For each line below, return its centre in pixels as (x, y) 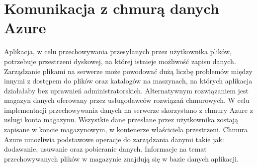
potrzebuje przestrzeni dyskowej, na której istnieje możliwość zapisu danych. (120, 61)
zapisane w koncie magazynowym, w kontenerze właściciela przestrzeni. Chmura (126, 129)
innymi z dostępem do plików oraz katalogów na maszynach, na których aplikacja (128, 81)
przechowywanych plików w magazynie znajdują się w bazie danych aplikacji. (121, 158)
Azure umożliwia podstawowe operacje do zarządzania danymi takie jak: (114, 139)
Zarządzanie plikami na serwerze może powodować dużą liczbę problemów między (128, 71)
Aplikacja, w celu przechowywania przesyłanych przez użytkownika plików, (118, 51)
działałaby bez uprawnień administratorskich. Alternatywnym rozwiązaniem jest (127, 90)
